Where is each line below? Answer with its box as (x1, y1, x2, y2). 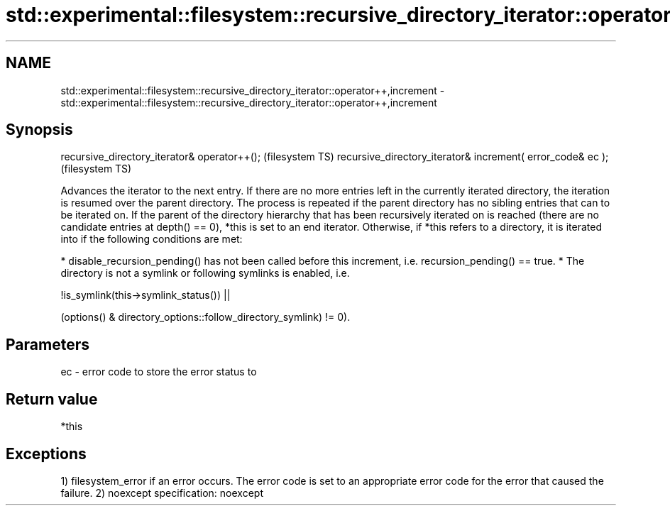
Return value (6, 390, 98, 408)
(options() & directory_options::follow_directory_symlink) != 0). (60, 311, 351, 324)
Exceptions (6, 444, 87, 463)
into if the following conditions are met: (60, 233, 243, 246)
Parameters (6, 335, 89, 353)
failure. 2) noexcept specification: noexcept (60, 486, 263, 499)
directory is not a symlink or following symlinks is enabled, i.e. (60, 267, 350, 280)
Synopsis (6, 121, 73, 139)
